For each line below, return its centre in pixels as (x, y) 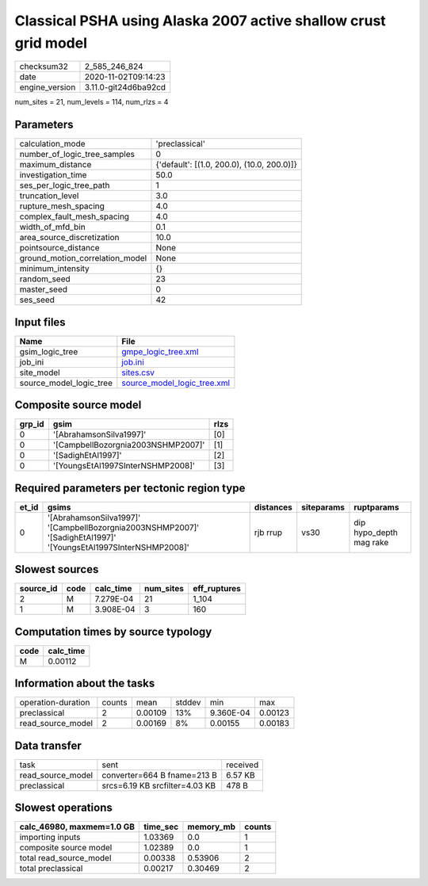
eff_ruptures (217, 589)
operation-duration (55, 703)
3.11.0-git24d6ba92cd (125, 87)
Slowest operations (63, 808)
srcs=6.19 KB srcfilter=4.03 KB (159, 785)
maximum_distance (55, 165)
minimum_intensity (55, 269)
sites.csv (138, 372)
